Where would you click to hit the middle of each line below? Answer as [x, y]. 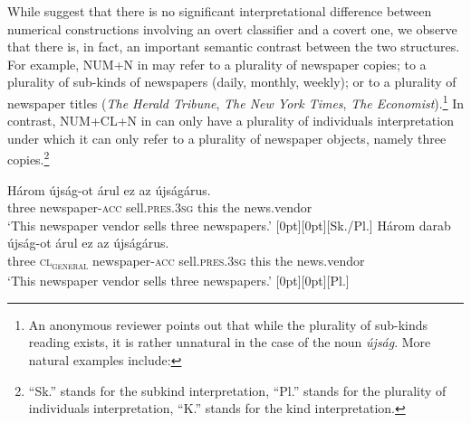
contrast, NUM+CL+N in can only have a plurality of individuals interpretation [231, 121]
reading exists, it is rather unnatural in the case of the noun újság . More [230, 342]
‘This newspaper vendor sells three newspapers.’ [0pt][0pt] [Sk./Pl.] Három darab [229, 225]
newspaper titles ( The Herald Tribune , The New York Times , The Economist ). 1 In [235, 101]
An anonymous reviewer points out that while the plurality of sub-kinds [228, 324]
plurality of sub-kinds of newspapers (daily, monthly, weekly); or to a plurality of [232, 82]
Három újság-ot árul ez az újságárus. [109, 189]
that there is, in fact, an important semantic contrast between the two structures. [234, 47]
